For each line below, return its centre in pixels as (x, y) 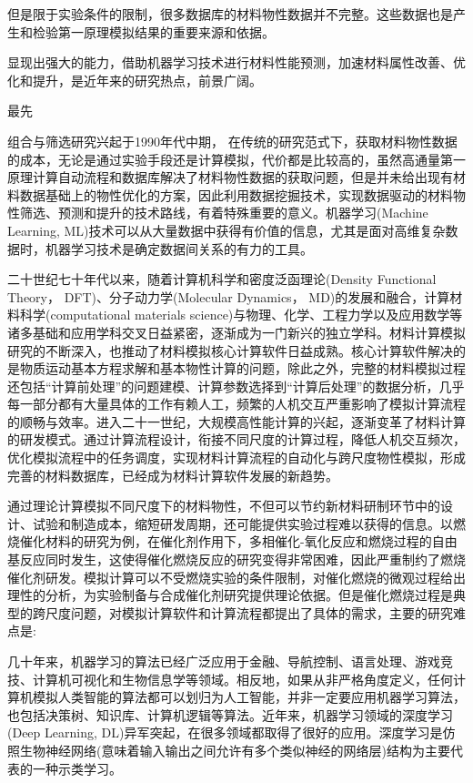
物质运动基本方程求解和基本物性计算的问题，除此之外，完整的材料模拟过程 (242, 368)
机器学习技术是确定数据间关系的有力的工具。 (179, 248)
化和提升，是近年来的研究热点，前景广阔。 (135, 80)
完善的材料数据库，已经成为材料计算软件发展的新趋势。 (173, 475)
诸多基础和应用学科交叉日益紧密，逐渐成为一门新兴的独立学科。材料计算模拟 (236, 332)
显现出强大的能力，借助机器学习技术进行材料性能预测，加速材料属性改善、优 (236, 62)
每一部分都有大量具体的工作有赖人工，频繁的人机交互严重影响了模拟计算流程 (236, 404)
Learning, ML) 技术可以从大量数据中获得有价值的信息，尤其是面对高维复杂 (226, 230)
